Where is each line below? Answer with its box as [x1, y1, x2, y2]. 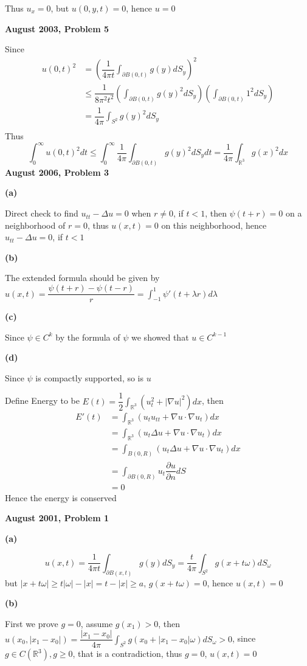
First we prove [5, 617, 58, 630]
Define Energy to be [5, 394, 80, 407]
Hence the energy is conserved [5, 491, 117, 504]
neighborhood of [5, 218, 66, 231]
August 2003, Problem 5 [5, 22, 109, 35]
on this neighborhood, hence [161, 218, 267, 231]
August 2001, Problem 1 [5, 512, 109, 524]
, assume [80, 617, 113, 630]
